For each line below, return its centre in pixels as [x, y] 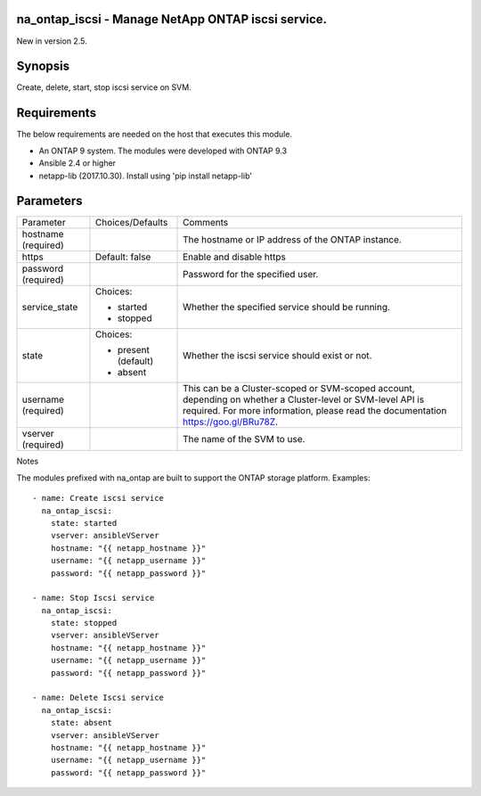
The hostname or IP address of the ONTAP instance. [293, 240]
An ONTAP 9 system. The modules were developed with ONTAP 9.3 [163, 151]
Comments [206, 223]
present [134, 350]
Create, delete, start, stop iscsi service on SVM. [104, 87]
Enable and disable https [235, 257]
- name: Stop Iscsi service [94, 598]
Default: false [123, 257]
